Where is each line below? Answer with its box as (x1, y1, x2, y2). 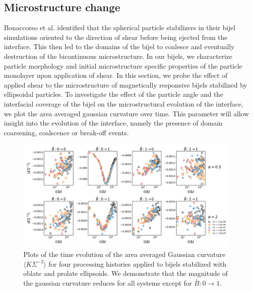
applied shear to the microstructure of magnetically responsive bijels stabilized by (4, 79, 247, 90)
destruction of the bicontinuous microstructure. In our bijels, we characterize (4, 51, 233, 61)
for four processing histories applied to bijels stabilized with (48, 258, 227, 269)
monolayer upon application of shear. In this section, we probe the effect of (4, 70, 228, 80)
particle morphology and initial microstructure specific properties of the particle (4, 60, 242, 71)
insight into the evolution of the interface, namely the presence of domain (4, 118, 223, 128)
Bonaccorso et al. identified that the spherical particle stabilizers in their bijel (4, 22, 235, 33)
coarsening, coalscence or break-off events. (4, 127, 129, 137)
